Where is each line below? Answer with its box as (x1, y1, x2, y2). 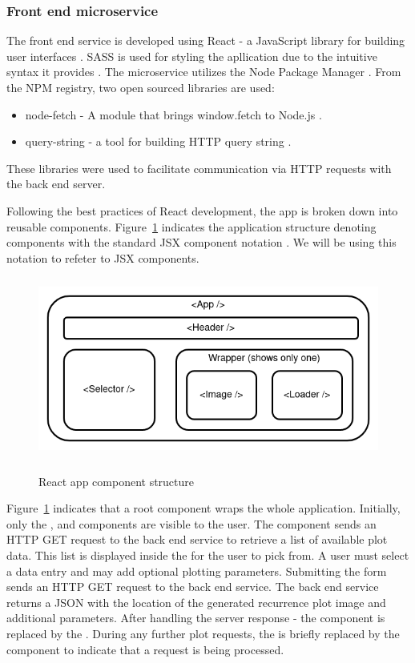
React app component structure (38, 472, 195, 489)
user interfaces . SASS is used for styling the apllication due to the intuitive (6, 47, 377, 64)
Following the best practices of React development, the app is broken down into (6, 202, 398, 219)
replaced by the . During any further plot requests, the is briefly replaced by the (6, 625, 400, 642)
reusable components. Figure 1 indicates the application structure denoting (6, 218, 377, 235)
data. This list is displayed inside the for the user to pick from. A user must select (6, 547, 409, 564)
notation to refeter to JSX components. (6, 249, 199, 266)
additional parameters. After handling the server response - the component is (6, 609, 385, 626)
